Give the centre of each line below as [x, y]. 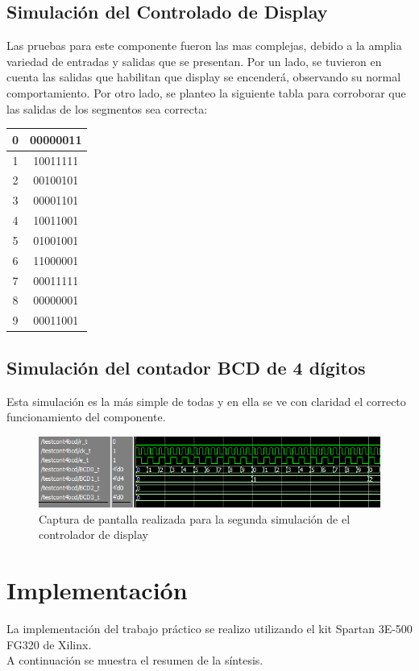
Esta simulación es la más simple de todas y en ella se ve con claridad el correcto [206, 401]
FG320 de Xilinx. [49, 644]
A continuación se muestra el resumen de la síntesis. [135, 660]
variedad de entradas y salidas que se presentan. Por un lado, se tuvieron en [194, 61]
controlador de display [93, 534]
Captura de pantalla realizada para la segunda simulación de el [195, 518]
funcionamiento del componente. [86, 417]
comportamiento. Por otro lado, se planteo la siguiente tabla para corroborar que [206, 92]
